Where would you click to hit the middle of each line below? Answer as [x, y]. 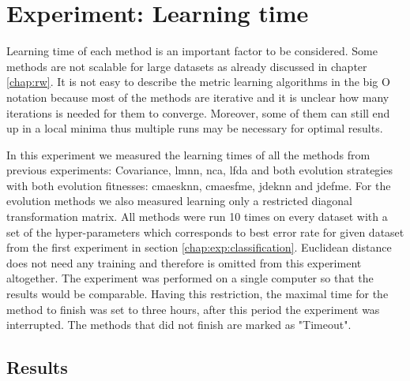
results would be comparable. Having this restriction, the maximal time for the [197, 294]
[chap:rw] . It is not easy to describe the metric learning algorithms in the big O [198, 82]
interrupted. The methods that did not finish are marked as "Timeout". [179, 325]
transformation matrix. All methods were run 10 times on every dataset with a [197, 217]
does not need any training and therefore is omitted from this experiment [184, 262]
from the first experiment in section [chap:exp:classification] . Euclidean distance [199, 247]
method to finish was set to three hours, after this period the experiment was [193, 309]
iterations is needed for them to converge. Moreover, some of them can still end [198, 112]
